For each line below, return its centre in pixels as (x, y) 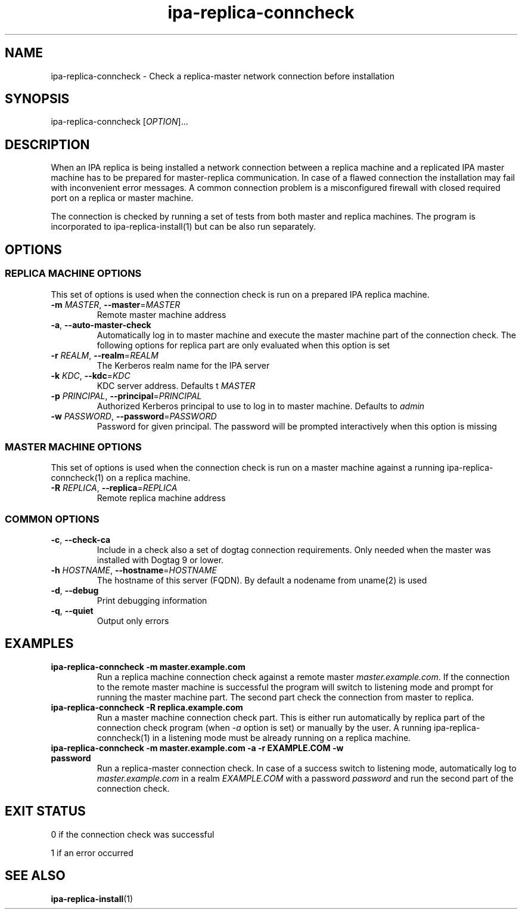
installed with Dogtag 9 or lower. (160, 560)
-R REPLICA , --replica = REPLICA (114, 488)
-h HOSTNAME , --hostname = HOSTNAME (134, 570)
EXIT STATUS (45, 811)
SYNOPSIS (37, 99)
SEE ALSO (35, 876)
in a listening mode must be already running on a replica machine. (282, 737)
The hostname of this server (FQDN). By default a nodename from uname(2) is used (262, 580)
